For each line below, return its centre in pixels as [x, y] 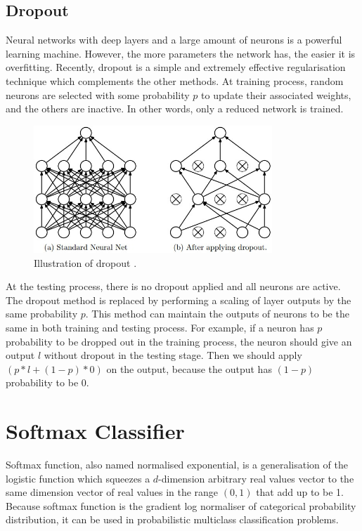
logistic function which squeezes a [78, 478]
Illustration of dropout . [85, 262]
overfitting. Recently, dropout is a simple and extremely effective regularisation [176, 67]
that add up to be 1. [300, 492]
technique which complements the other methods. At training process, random [175, 80]
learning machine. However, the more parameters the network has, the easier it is [181, 53]
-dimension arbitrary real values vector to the [256, 478]
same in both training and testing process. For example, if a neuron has [160, 327]
